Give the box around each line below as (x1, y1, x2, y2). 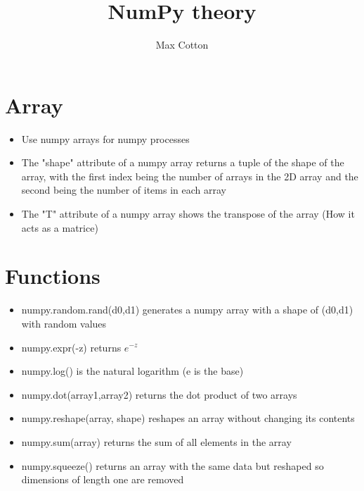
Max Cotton (155, 37, 209, 52)
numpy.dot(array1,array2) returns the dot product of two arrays (21, 387, 297, 402)
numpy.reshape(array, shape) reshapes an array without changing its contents (21, 411, 355, 425)
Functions (5, 261, 100, 290)
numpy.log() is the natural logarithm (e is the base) (21, 363, 244, 378)
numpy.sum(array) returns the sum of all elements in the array (21, 434, 292, 449)
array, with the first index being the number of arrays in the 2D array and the (21, 168, 358, 183)
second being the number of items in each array (21, 182, 226, 197)
